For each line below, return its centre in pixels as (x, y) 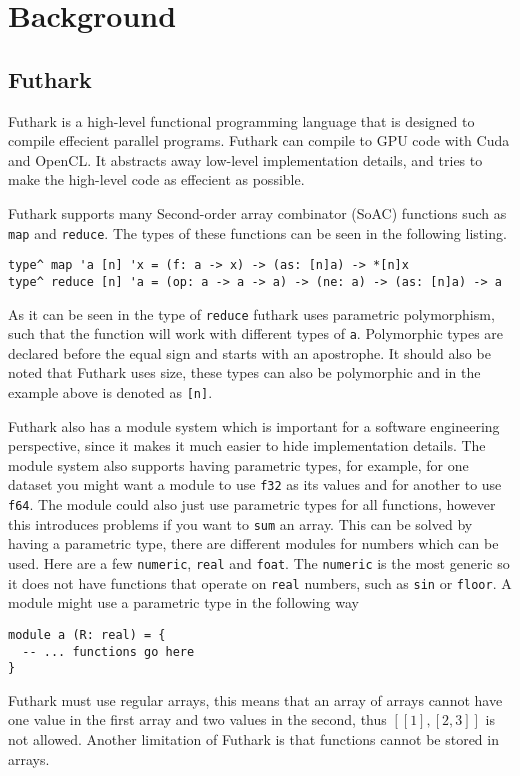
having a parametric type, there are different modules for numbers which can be (253, 543)
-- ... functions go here (108, 651)
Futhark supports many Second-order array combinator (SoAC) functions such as (257, 212)
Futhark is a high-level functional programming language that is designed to (241, 120)
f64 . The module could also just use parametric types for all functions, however (252, 504)
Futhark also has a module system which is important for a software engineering (254, 425)
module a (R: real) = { (87, 634)
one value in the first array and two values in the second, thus (197, 719)
